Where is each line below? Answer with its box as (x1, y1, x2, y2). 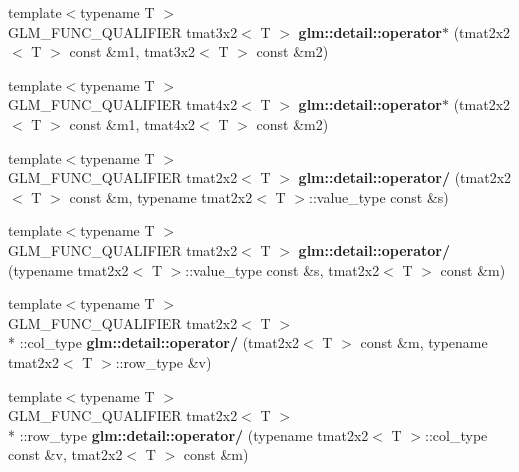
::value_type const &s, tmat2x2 (185, 259, 380, 280)
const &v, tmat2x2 (8, 444, 123, 465)
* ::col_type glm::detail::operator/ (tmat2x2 (8, 332, 300, 353)
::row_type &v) (115, 351, 212, 372)
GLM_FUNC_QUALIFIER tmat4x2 (8, 94, 238, 115)
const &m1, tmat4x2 (69, 113, 196, 134)
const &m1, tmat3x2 (69, 41, 196, 62)
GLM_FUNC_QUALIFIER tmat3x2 (8, 21, 238, 42)
